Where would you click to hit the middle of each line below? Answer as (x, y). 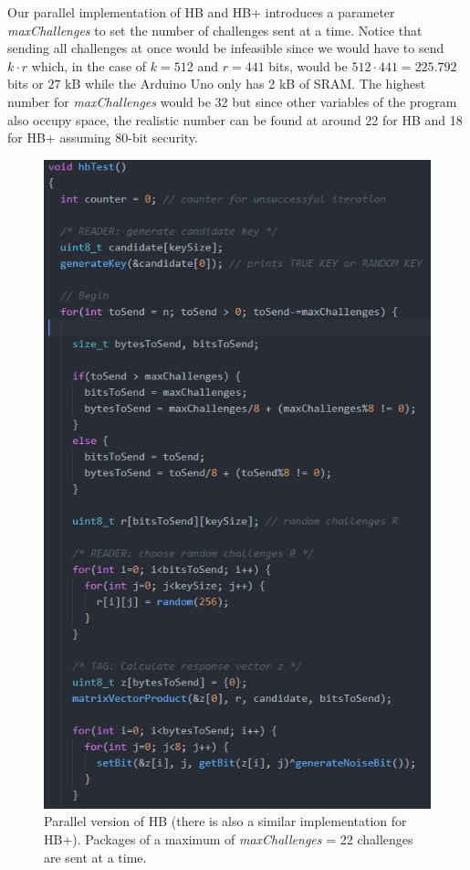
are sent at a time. (95, 857)
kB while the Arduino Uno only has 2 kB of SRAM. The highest (245, 84)
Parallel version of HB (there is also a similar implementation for (225, 821)
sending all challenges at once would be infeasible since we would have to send (226, 48)
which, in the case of (89, 65)
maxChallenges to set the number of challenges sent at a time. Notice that (215, 30)
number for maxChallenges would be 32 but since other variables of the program (232, 101)
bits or (26, 84)
